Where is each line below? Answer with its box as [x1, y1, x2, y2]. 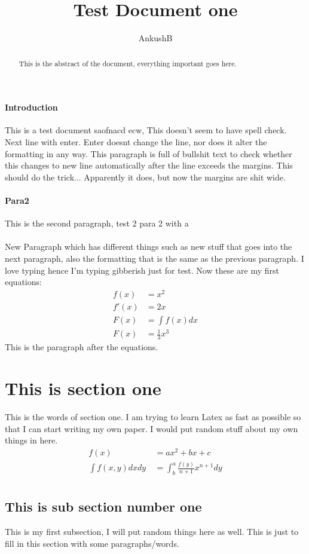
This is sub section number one [5, 497, 202, 516]
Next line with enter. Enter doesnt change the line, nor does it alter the [5, 135, 267, 148]
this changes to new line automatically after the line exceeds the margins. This [5, 159, 293, 172]
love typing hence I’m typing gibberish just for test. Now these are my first [5, 264, 280, 276]
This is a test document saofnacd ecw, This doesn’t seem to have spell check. [5, 124, 287, 136]
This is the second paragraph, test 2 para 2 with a [5, 217, 189, 229]
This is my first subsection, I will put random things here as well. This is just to [5, 525, 299, 538]
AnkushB [138, 32, 173, 44]
